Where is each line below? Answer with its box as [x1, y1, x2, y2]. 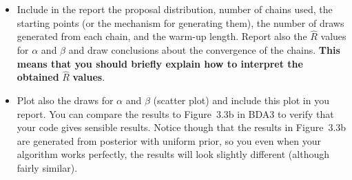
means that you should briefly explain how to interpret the [17, 56, 303, 70]
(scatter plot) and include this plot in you [153, 93, 329, 107]
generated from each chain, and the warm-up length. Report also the [17, 29, 307, 43]
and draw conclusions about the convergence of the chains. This [68, 43, 340, 57]
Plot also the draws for [17, 93, 114, 107]
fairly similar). [17, 160, 78, 174]
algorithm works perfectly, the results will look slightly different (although [17, 147, 330, 161]
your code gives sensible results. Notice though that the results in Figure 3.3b [17, 120, 346, 134]
